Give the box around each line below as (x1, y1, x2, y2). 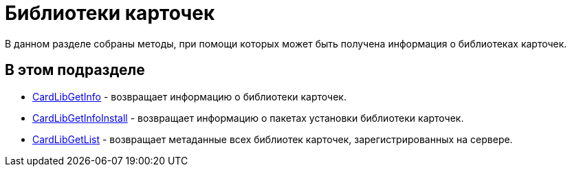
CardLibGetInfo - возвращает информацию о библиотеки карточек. (32, 90, 346, 103)
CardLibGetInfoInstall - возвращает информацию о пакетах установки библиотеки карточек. (32, 111, 464, 124)
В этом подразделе (5, 61, 145, 79)
